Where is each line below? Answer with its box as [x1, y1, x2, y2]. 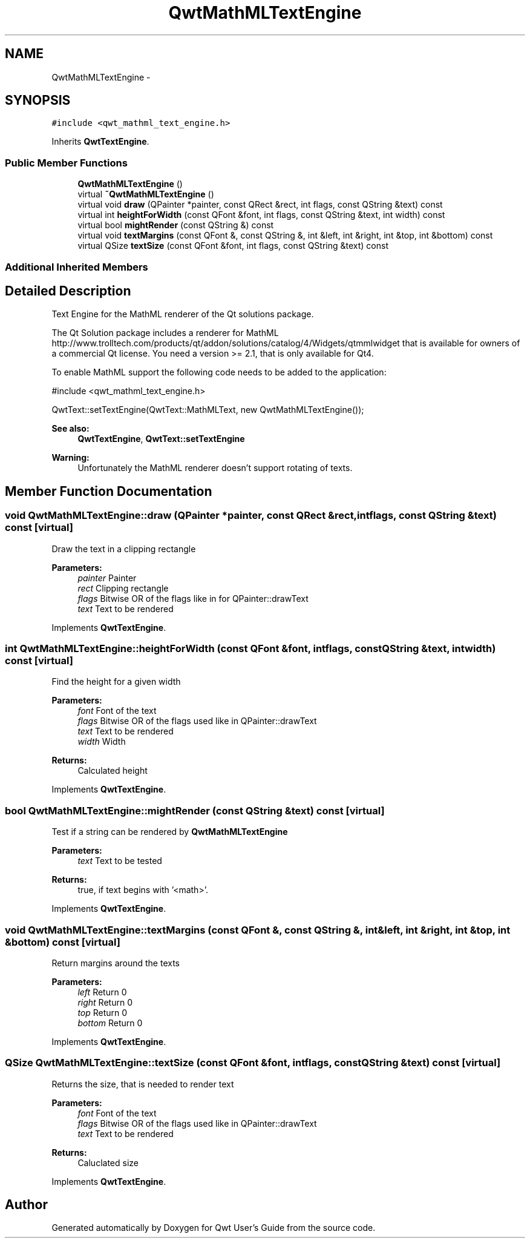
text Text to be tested [77, 856, 162, 866]
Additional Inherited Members [5, 260, 148, 273]
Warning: [51, 452, 90, 463]
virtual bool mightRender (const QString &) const [77, 220, 274, 231]
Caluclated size [77, 1157, 139, 1168]
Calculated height [77, 765, 148, 776]
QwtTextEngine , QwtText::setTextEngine [77, 434, 245, 444]
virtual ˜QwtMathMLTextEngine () [77, 189, 214, 200]
